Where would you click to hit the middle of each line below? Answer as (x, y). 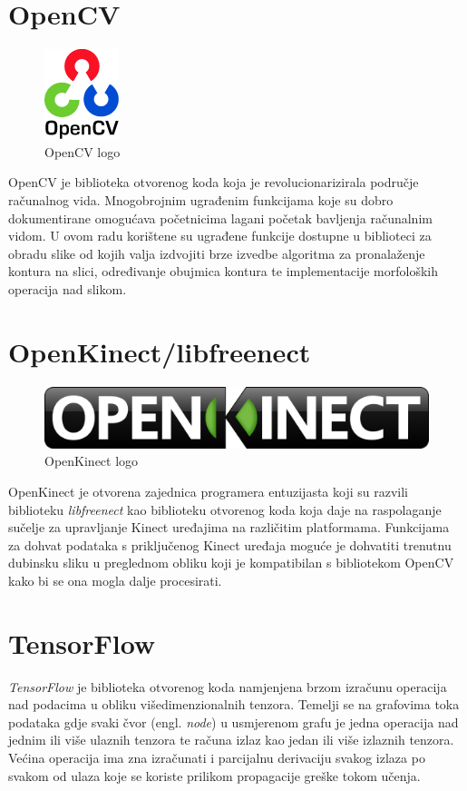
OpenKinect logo (92, 461)
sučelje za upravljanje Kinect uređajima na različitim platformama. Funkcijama (229, 527)
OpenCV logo (83, 151)
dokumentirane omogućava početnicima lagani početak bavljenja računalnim (220, 218)
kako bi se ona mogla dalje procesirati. (115, 580)
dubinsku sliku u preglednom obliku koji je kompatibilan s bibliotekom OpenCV (231, 563)
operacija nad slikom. (68, 288)
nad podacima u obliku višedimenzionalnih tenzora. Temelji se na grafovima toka (234, 704)
